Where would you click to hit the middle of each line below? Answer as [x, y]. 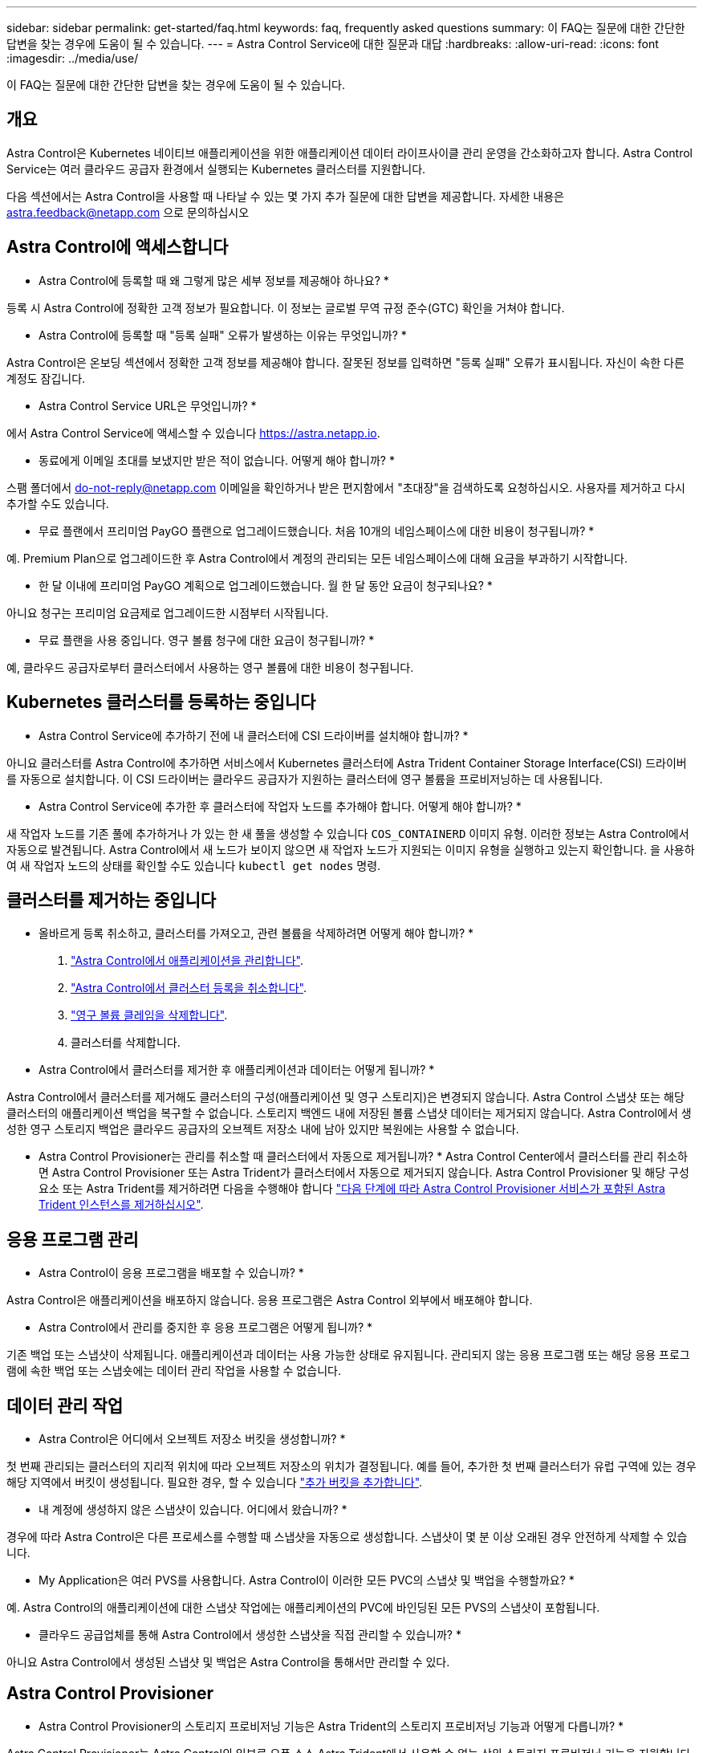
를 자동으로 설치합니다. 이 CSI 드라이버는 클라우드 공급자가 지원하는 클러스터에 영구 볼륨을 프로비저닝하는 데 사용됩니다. [305, 779]
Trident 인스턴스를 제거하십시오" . [121, 1205]
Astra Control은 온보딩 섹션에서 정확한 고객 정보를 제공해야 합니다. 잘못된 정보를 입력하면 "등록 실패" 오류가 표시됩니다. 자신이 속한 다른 [345, 362]
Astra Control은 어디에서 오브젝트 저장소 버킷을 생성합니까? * [192, 1439]
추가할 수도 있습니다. [58, 503]
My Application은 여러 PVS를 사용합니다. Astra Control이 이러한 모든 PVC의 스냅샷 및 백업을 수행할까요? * [307, 1580]
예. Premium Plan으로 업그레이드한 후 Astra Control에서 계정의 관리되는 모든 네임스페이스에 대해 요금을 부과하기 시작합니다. [317, 558]
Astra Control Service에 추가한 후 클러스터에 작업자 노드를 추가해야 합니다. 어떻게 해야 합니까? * [280, 806]
